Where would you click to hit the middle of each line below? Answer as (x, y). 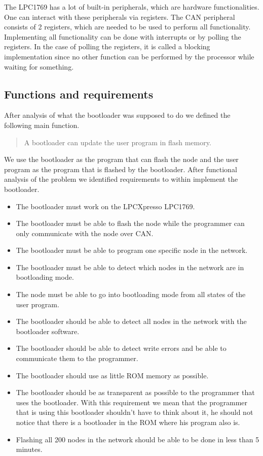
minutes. (29, 449)
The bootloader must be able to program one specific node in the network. (132, 250)
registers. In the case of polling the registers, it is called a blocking (107, 46)
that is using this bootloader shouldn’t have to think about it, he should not (135, 412)
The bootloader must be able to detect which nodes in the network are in (130, 267)
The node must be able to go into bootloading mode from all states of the (131, 294)
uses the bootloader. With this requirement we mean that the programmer (132, 402)
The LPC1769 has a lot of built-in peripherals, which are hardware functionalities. (132, 7)
